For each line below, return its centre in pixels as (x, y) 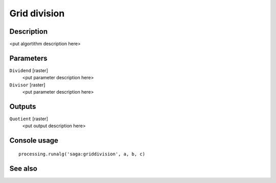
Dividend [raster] (29, 70)
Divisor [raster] (27, 85)
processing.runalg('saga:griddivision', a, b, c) (82, 154)
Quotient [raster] (29, 119)
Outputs (23, 107)
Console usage (34, 141)
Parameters (28, 58)
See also (24, 168)
